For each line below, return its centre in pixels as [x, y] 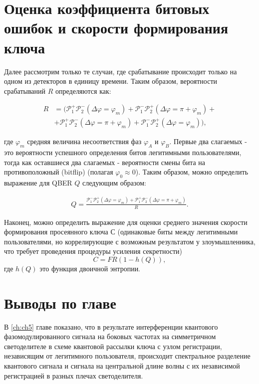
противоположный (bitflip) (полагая [59, 172]
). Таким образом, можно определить [192, 172]
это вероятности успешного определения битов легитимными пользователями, [123, 152]
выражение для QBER [38, 183]
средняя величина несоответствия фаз [84, 141]
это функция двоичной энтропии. [90, 268]
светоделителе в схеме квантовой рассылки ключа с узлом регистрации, [113, 346]
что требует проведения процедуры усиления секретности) [93, 251]
